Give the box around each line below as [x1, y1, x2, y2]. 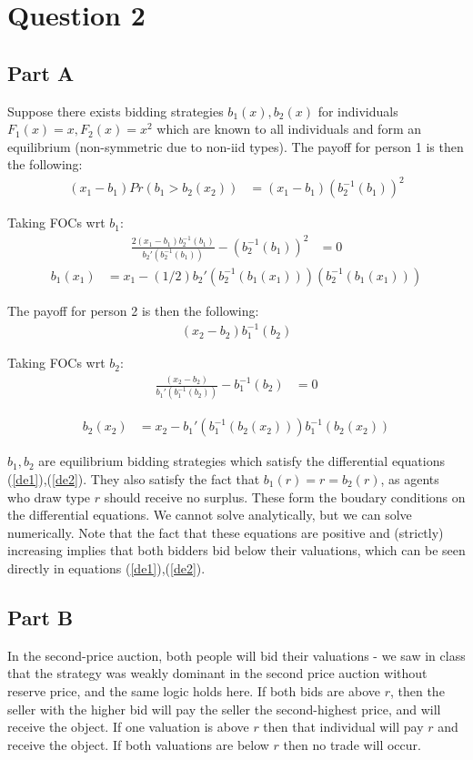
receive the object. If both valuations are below [7, 735, 269, 754]
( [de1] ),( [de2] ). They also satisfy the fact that [7, 469, 260, 488]
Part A [7, 58, 75, 86]
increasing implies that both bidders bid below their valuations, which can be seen [7, 541, 466, 560]
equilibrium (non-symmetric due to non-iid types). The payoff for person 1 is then [7, 137, 464, 156]
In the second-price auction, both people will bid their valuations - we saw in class [7, 645, 466, 664]
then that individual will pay [263, 717, 424, 736]
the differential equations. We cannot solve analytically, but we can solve [7, 505, 412, 524]
